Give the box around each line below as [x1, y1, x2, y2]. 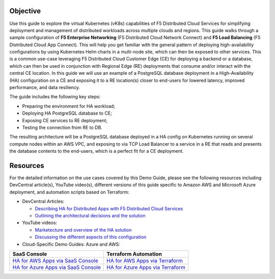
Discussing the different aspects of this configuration [35, 234, 147, 240]
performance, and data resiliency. [9, 85, 80, 91]
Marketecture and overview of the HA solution [35, 227, 132, 233]
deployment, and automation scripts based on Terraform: [9, 189, 129, 195]
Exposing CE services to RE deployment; [22, 117, 108, 123]
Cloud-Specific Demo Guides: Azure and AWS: [22, 241, 121, 247]
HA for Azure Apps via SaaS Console [12, 264, 101, 271]
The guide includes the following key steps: [9, 94, 101, 100]
